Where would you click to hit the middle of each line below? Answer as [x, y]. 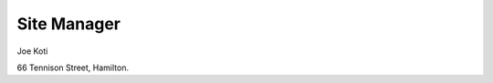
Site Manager [69, 24]
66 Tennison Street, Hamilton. [73, 67]
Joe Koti [32, 51]
